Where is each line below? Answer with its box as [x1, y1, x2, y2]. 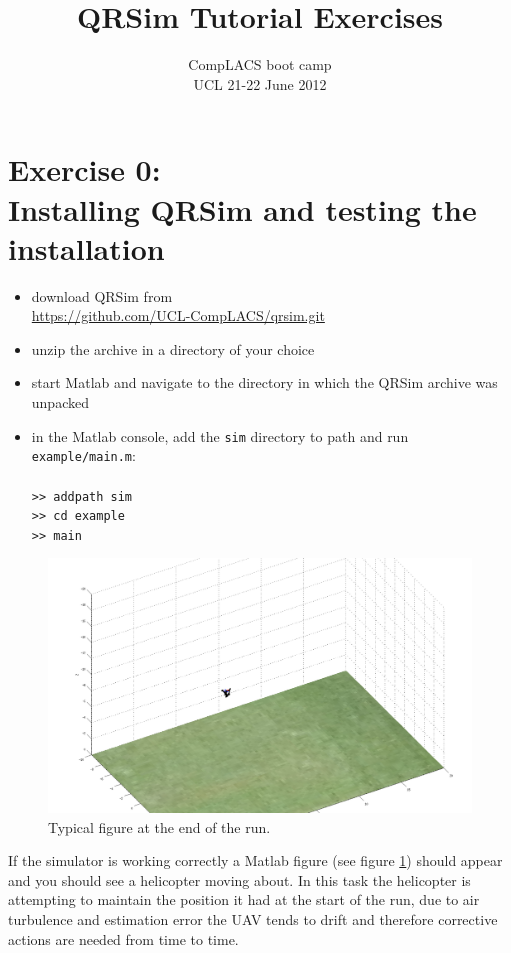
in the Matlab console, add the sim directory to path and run [31, 425, 409, 446]
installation [8, 227, 165, 268]
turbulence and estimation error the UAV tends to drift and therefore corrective [8, 909, 498, 930]
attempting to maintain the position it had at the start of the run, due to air [8, 889, 480, 910]
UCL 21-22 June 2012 [193, 73, 327, 94]
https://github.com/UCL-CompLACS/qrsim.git [31, 305, 325, 326]
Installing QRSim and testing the [8, 188, 477, 229]
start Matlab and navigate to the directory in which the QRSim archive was [31, 372, 498, 393]
